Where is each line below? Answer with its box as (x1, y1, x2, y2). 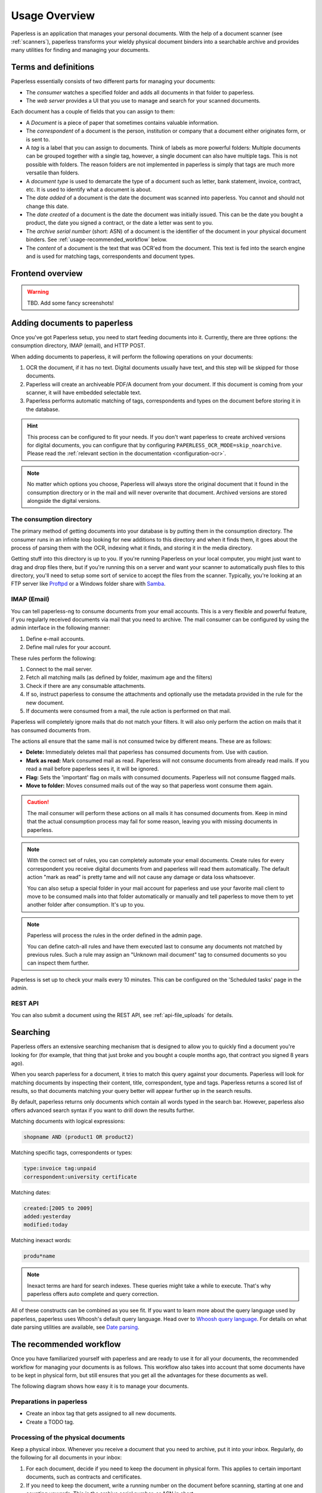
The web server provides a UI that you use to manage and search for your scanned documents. (26, 97, 261, 105)
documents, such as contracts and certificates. (26, 1473, 142, 1480)
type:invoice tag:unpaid (23, 1165, 97, 1172)
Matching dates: (11, 1188, 51, 1196)
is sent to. (26, 136, 50, 143)
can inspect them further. (27, 959, 89, 967)
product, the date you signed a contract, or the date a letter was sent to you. (26, 219, 213, 226)
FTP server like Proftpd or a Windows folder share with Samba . (11, 580, 166, 588)
